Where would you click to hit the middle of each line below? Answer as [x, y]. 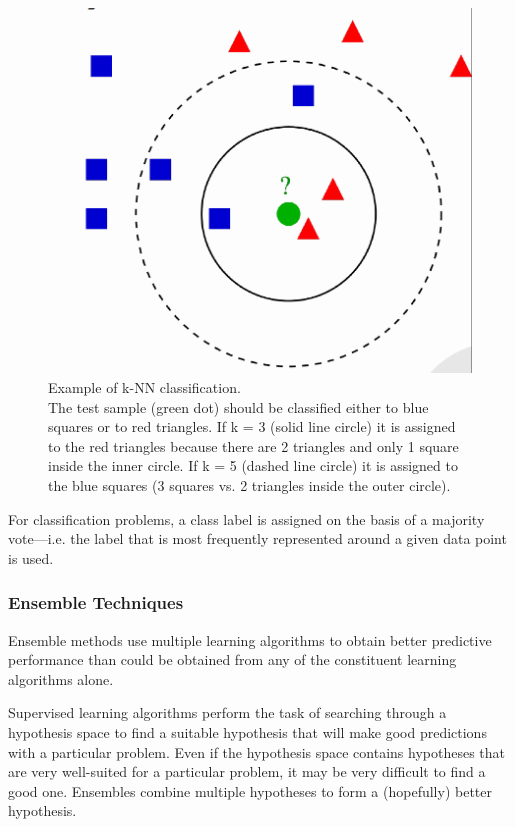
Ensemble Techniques [96, 602]
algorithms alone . [61, 678]
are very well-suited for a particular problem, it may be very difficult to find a [247, 771]
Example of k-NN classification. [144, 387]
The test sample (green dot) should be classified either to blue [238, 406]
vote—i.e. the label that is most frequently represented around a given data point [257, 538]
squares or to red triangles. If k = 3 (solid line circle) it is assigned [252, 426]
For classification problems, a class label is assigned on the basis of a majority [246, 518]
